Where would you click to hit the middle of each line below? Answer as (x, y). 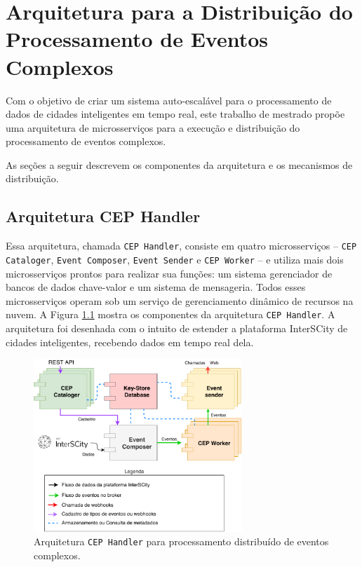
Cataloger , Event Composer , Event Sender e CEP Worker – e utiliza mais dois (175, 259)
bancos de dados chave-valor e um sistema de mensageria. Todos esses (156, 287)
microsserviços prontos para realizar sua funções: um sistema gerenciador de (169, 273)
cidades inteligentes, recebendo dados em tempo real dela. (130, 342)
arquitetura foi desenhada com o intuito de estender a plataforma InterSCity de (177, 328)
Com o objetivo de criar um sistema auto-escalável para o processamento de (169, 100)
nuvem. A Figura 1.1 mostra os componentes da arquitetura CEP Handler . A (170, 314)
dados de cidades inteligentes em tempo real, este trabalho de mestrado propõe (175, 114)
